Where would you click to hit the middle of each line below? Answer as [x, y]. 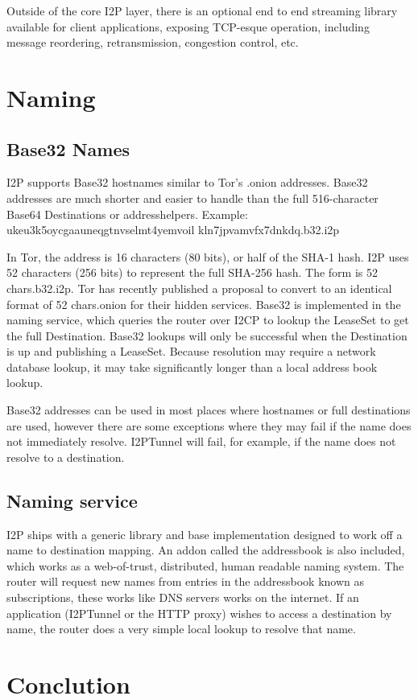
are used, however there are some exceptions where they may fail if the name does [209, 425]
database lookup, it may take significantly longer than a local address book [192, 366]
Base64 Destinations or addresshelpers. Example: [127, 214]
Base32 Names [68, 148]
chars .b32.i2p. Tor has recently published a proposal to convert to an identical [199, 288]
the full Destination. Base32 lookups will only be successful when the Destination [207, 335]
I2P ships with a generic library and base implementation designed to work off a [205, 534]
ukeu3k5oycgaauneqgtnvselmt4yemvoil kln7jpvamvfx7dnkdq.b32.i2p [173, 230]
